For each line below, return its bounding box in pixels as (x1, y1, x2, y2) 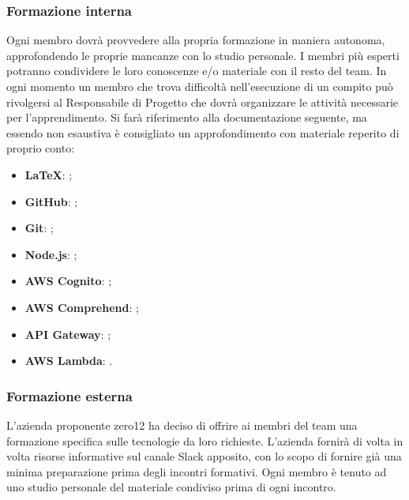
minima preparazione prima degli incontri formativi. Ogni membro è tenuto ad (6, 463, 387, 479)
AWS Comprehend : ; (24, 299, 139, 315)
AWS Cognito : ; (24, 273, 112, 289)
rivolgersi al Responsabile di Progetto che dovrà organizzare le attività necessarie (6, 93, 399, 110)
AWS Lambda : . (24, 352, 113, 369)
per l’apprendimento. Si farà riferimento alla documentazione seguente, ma (6, 109, 367, 126)
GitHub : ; (24, 193, 78, 209)
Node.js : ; (24, 246, 77, 262)
